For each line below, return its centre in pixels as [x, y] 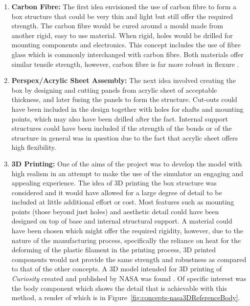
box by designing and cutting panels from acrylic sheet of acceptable [114, 90]
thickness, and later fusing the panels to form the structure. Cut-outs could [124, 99]
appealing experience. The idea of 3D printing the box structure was [114, 183]
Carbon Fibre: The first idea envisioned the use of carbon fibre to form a [124, 6]
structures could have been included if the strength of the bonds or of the [122, 128]
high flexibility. [34, 147]
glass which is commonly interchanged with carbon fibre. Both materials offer [127, 54]
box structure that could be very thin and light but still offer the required [122, 16]
